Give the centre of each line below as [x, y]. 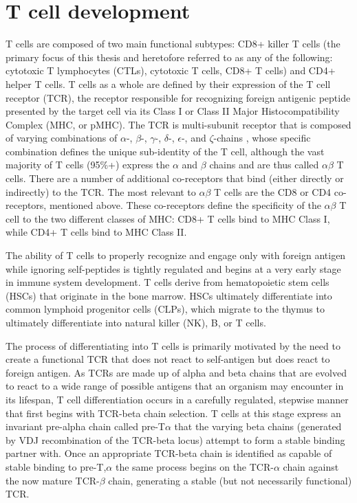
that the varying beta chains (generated [258, 426]
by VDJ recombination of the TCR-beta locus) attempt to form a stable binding [175, 439]
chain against [311, 466]
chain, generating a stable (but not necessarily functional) [230, 480]
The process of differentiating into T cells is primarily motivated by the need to [173, 345]
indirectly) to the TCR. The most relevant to [101, 191]
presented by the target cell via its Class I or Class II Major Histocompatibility [173, 111]
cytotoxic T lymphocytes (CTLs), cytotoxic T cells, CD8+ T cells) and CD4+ [171, 70]
